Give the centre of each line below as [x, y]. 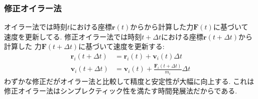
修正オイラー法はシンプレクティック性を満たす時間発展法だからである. [121, 91]
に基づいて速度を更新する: [121, 46]
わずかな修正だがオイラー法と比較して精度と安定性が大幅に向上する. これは [129, 81]
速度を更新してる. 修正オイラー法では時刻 [73, 36]
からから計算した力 [162, 27]
